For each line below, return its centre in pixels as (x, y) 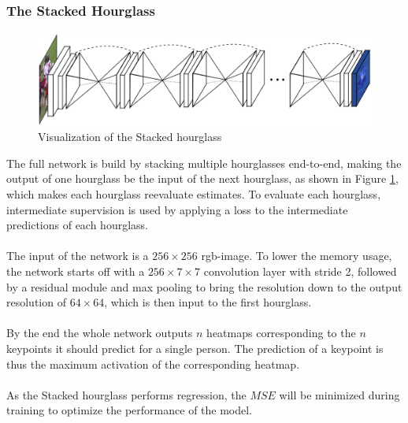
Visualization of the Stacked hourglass (130, 137)
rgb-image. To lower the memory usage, (297, 256)
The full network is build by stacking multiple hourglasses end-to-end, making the (204, 163)
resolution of (36, 302)
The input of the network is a (78, 256)
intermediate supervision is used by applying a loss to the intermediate (177, 209)
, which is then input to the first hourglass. (208, 302)
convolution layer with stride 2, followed (300, 271)
